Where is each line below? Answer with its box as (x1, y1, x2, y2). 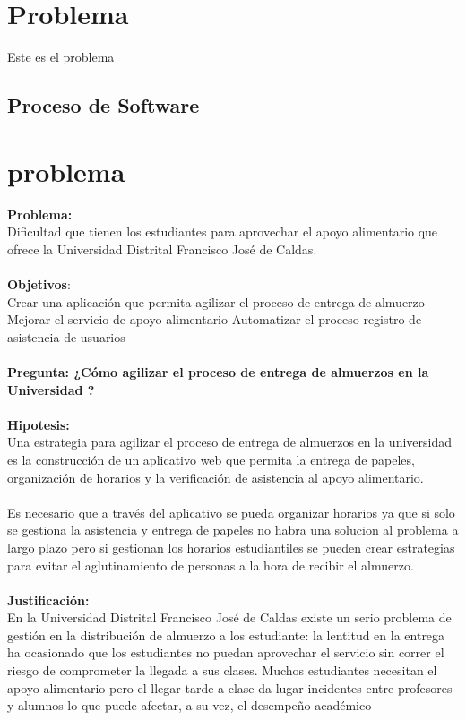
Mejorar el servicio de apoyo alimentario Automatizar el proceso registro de (7, 310, 422, 329)
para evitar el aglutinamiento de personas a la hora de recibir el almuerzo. (7, 555, 414, 574)
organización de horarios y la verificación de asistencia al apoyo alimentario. (7, 467, 424, 486)
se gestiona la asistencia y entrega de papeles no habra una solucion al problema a (7, 520, 459, 539)
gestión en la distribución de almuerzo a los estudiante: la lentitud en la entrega (7, 625, 445, 644)
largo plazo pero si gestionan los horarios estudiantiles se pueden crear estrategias (7, 537, 455, 556)
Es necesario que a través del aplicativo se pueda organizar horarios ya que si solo (7, 502, 455, 521)
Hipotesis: (7, 415, 70, 433)
